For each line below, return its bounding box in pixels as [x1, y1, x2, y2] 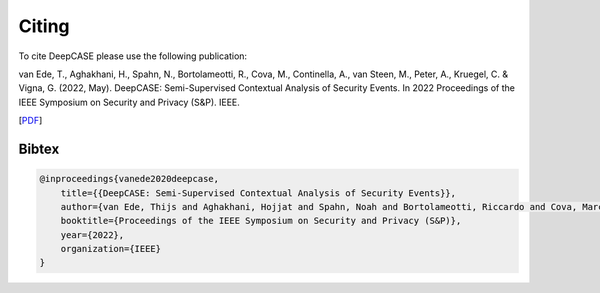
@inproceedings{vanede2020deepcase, [39, 173, 220, 185]
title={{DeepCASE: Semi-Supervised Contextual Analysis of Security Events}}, [60, 187, 457, 199]
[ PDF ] [18, 115, 43, 127]
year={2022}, [60, 229, 125, 240]
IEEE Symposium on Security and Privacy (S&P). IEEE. [18, 96, 240, 108]
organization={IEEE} [60, 243, 162, 255]
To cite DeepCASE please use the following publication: [18, 50, 248, 62]
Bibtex [18, 140, 60, 157]
